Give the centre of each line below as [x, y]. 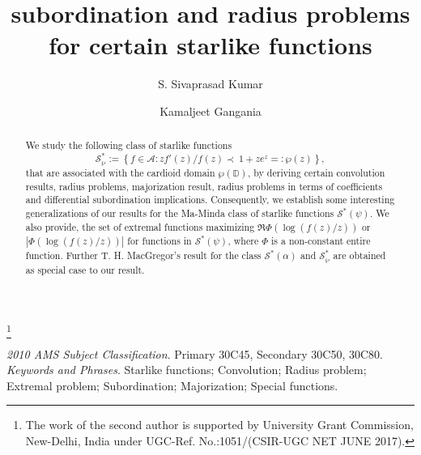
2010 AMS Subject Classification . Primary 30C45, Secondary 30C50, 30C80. [195, 353]
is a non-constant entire [321, 240]
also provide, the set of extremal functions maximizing [140, 226]
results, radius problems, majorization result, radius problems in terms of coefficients [204, 186]
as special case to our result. [85, 269]
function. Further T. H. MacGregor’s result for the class [143, 255]
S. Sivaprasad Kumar [210, 84]
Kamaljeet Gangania [210, 111]
